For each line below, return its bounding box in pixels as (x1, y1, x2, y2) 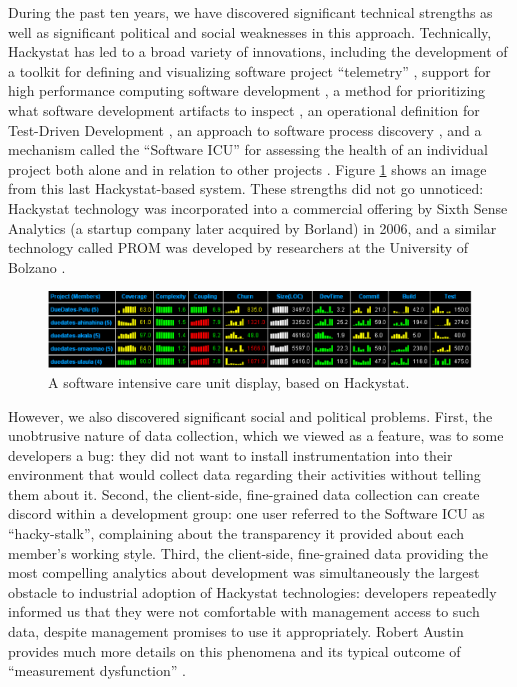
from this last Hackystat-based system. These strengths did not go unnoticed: (8, 178, 484, 199)
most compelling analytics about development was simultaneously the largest (8, 562, 480, 583)
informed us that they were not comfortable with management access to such (8, 601, 480, 622)
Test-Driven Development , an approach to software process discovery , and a (8, 119, 482, 140)
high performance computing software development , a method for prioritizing (8, 80, 486, 101)
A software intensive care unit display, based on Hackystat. (48, 371, 410, 392)
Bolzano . (8, 256, 66, 277)
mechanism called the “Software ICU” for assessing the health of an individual (8, 139, 488, 160)
